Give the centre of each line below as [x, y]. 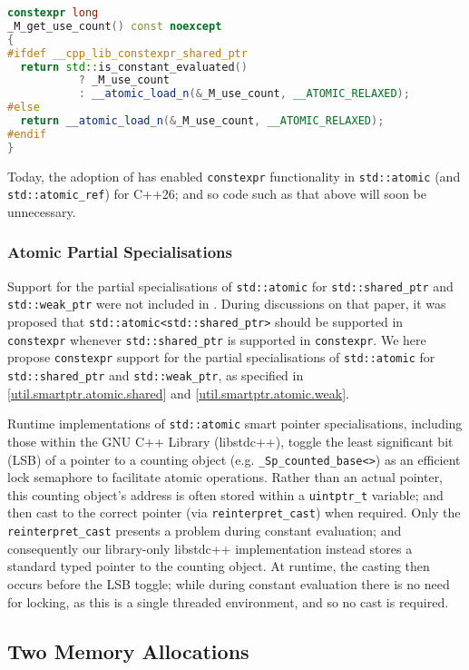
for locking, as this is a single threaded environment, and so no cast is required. [228, 601]
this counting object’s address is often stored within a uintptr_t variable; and [225, 494]
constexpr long [53, 13]
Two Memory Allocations [128, 650]
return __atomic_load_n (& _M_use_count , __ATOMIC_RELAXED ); [202, 121]
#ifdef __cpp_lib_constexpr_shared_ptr [127, 53]
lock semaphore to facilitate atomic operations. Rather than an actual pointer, [225, 477]
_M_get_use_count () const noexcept [115, 26]
